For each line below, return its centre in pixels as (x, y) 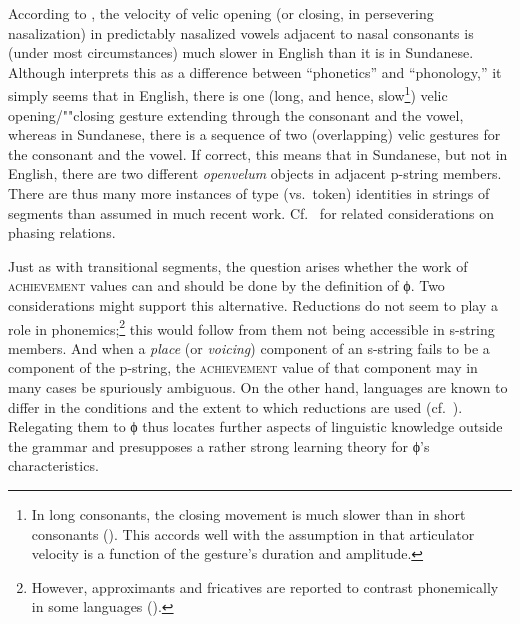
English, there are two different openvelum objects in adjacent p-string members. (255, 173)
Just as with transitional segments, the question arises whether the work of (238, 265)
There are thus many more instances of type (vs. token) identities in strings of (249, 193)
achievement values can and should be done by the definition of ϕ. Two (226, 285)
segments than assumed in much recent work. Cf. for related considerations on (251, 212)
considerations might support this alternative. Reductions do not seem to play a (253, 304)
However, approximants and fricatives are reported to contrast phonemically (265, 586)
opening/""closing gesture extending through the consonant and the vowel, (236, 114)
